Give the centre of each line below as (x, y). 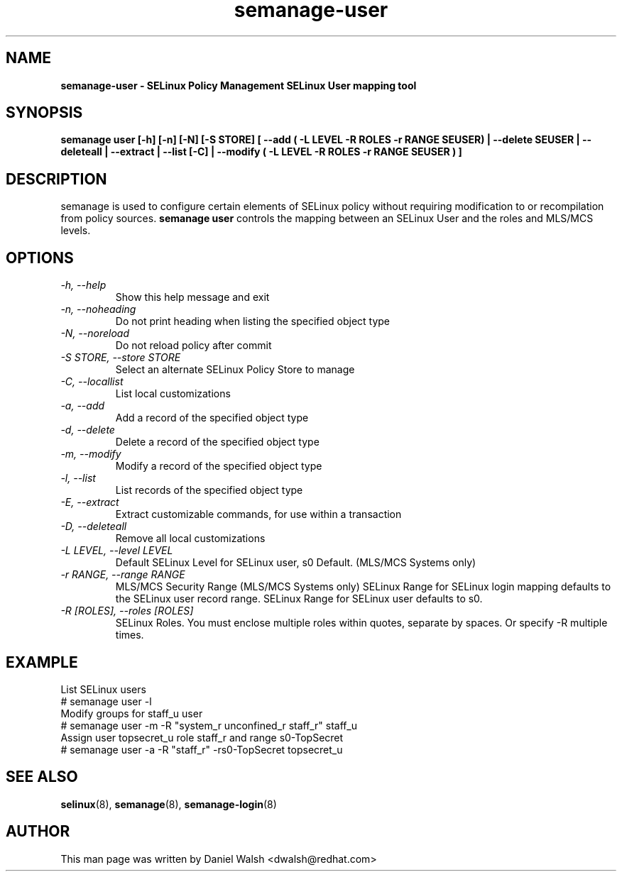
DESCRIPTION (56, 179)
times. (130, 635)
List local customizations (173, 394)
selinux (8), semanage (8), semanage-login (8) (169, 804)
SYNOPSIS (44, 113)
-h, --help (83, 285)
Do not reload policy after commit (193, 346)
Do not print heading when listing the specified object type (253, 321)
